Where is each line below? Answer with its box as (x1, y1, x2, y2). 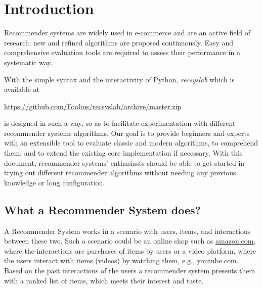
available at (4, 84, 39, 94)
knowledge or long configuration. (4, 177, 105, 187)
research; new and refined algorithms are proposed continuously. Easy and (4, 37, 234, 47)
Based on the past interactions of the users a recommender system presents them (4, 265, 255, 276)
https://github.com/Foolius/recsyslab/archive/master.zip (4, 101, 182, 111)
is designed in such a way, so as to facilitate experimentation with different (4, 118, 236, 128)
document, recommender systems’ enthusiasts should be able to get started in (4, 157, 245, 168)
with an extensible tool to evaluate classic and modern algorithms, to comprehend (4, 137, 258, 148)
